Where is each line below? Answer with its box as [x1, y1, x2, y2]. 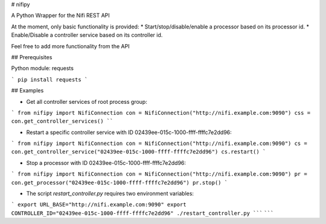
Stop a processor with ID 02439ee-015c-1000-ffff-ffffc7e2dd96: [26, 159, 187, 166]
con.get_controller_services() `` [11, 118, 113, 125]
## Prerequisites [11, 53, 53, 60]
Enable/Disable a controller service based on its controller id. [11, 31, 163, 39]
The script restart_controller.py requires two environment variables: [26, 190, 194, 197]
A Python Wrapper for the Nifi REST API [11, 12, 110, 19]
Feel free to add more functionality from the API [11, 42, 130, 50]
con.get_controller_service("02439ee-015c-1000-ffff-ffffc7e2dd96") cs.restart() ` [11, 149, 266, 155]
